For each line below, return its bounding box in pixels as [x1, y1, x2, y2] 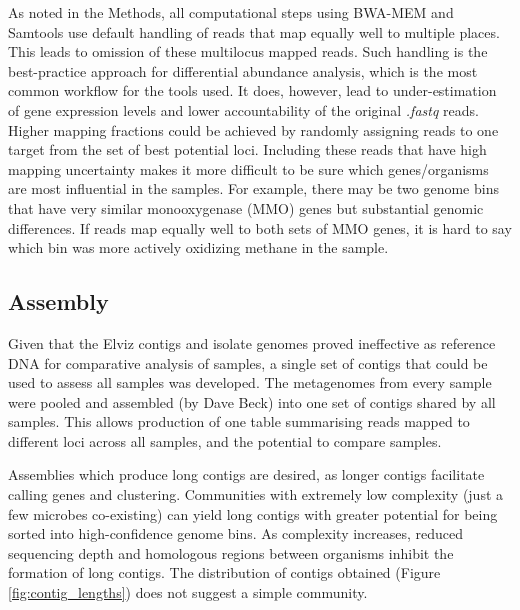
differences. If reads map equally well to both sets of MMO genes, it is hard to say [8, 217, 512, 238]
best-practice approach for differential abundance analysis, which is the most [8, 60, 478, 81]
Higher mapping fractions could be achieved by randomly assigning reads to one [8, 119, 499, 140]
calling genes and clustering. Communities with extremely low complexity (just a [8, 484, 504, 505]
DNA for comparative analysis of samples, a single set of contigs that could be [8, 352, 488, 373]
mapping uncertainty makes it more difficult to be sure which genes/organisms [8, 158, 489, 179]
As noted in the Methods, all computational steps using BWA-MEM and [8, 2, 454, 22]
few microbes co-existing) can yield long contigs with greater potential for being [8, 503, 498, 524]
